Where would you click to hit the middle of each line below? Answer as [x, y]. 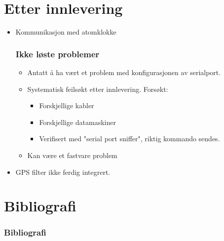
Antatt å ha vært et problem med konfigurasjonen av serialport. [124, 72]
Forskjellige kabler [67, 105]
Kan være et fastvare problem [72, 155]
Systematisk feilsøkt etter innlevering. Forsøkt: [98, 89]
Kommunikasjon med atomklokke [66, 32]
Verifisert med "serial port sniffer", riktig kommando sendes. [130, 139]
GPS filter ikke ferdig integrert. [63, 172]
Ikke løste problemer [57, 54]
